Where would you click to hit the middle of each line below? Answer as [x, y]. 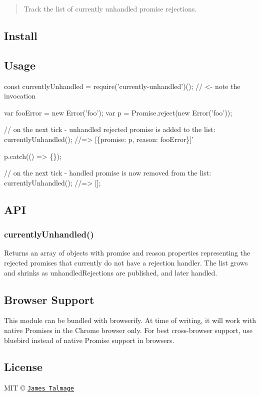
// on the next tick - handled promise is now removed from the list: [108, 173]
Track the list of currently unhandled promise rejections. [110, 8]
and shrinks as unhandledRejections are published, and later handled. [111, 272]
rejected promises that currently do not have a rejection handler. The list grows [126, 262]
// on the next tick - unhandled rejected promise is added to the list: [110, 129]
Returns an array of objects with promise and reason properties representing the [127, 253]
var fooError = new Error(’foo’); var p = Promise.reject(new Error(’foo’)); [118, 112]
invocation [20, 96]
